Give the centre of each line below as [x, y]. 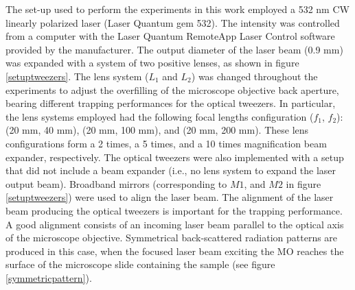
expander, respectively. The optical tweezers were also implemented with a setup [175, 157]
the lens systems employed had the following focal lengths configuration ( [160, 116]
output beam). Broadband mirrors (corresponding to [116, 183]
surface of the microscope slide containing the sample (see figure [140, 264]
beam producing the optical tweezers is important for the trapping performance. [174, 210]
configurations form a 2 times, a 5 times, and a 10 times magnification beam [166, 143]
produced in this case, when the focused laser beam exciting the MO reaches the [175, 251]
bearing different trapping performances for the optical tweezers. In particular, [171, 103]
